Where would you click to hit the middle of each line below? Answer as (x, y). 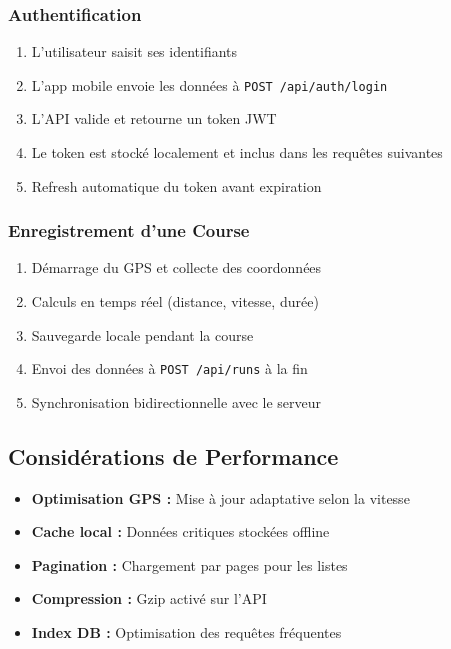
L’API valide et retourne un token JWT (154, 118)
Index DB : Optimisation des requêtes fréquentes (186, 632)
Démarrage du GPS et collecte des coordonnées (176, 267)
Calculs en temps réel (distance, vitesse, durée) (175, 301)
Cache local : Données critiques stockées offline (180, 531)
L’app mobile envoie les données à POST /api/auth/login (209, 84)
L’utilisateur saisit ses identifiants (134, 51)
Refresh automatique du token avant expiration (176, 185)
